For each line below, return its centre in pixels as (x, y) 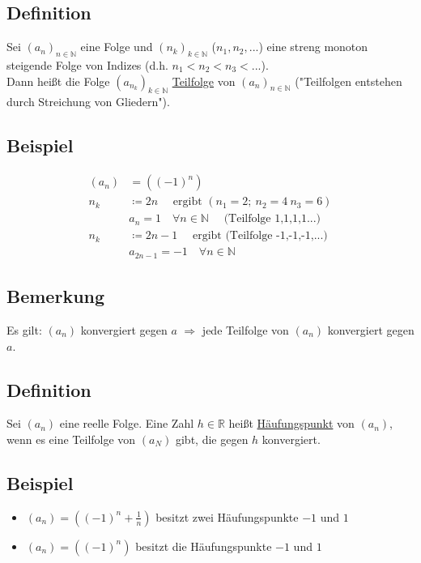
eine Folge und (117, 47)
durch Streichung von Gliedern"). (88, 102)
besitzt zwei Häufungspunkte (227, 516)
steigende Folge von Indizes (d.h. (87, 65)
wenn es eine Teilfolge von (71, 439)
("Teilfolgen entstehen (349, 81)
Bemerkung (56, 296)
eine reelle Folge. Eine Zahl (127, 423)
